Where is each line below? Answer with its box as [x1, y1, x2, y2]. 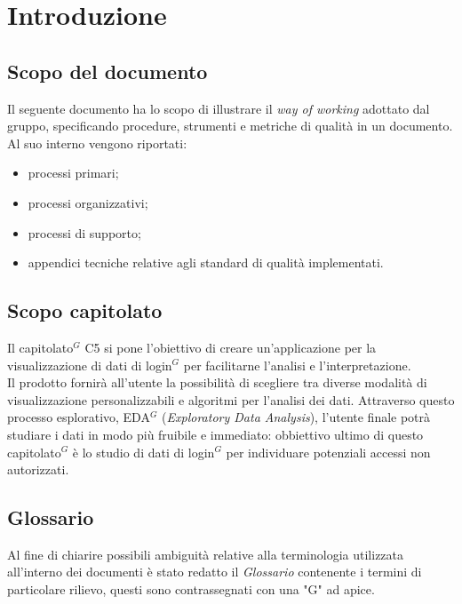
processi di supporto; [28, 223, 141, 242]
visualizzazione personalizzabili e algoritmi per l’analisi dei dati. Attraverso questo [7, 390, 455, 409]
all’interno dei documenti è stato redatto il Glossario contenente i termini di [7, 562, 422, 581]
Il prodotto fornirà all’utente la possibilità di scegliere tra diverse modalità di [7, 373, 427, 392]
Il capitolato [7, 338, 74, 356]
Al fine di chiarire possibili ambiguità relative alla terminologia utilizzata [7, 544, 404, 563]
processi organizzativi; [28, 193, 148, 211]
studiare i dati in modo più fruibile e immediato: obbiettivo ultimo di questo [7, 425, 424, 443]
